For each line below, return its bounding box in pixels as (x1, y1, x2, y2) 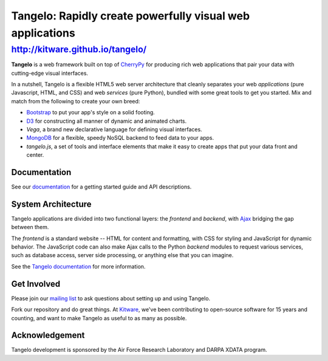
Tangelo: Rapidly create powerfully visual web (11, 9, 250, 22)
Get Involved (11, 278, 61, 289)
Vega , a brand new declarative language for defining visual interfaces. (26, 125, 203, 133)
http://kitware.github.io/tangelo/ (11, 44, 147, 55)
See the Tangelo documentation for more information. (11, 263, 146, 270)
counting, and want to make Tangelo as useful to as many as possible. (11, 314, 187, 321)
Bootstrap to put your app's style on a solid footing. (26, 109, 155, 116)
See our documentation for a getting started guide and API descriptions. (11, 183, 192, 190)
